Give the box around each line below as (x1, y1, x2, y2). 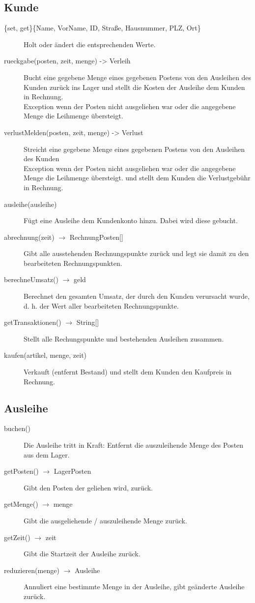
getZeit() (4, 532, 30, 542)
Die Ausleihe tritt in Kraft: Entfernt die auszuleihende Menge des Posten (24, 440, 244, 450)
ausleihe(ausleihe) (4, 199, 57, 209)
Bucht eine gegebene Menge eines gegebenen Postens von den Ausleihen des (24, 72, 252, 82)
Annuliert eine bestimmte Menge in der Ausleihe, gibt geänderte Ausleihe (24, 581, 245, 592)
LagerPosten (54, 466, 91, 476)
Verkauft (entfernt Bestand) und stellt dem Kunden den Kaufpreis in (24, 367, 232, 377)
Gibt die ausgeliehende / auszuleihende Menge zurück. (24, 516, 187, 525)
